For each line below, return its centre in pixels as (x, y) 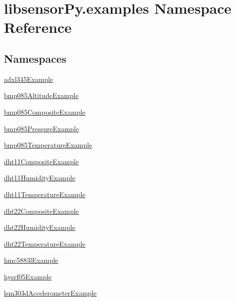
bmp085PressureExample (42, 128)
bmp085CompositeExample (45, 112)
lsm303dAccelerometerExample (50, 293)
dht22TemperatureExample (45, 243)
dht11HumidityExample (40, 178)
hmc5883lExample (31, 260)
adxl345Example (29, 79)
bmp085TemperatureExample (48, 145)
